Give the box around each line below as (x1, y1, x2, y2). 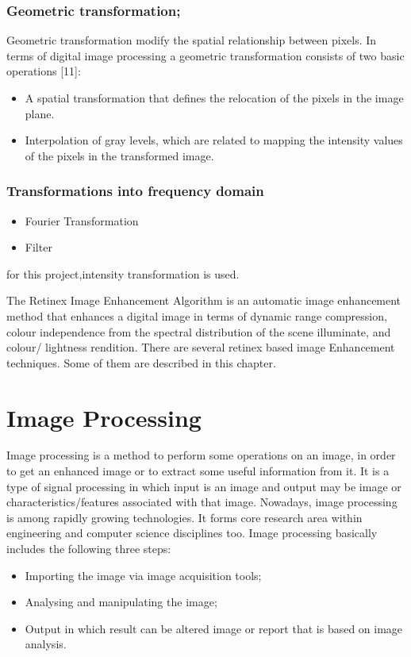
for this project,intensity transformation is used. (6, 265, 240, 282)
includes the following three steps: (6, 540, 171, 557)
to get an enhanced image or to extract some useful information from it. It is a (6, 463, 390, 479)
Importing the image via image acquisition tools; (25, 567, 262, 583)
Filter (25, 239, 52, 255)
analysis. (25, 636, 67, 652)
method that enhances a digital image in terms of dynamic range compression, (6, 307, 387, 324)
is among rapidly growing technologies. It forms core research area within (6, 509, 363, 525)
